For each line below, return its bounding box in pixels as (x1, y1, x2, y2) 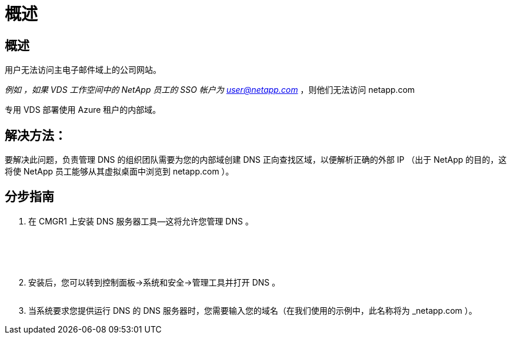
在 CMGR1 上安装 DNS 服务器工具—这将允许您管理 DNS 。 (28, 216, 253, 226)
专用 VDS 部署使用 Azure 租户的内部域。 (5, 105, 161, 115)
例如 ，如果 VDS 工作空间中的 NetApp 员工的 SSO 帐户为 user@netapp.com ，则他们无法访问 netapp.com (5, 85, 415, 95)
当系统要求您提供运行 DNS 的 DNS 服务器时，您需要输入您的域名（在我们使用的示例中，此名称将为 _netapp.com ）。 (28, 305, 477, 315)
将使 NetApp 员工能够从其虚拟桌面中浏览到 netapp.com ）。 (5, 166, 234, 177)
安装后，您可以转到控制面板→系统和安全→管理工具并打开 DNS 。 (28, 277, 280, 287)
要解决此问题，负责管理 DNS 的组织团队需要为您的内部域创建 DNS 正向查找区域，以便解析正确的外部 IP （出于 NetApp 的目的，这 (5, 155, 507, 165)
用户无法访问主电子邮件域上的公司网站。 (5, 65, 161, 75)
